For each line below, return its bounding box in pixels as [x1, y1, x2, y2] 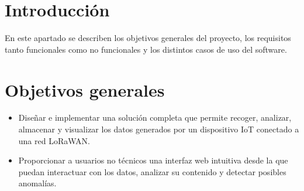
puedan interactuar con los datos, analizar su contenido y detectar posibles [18, 165, 286, 178]
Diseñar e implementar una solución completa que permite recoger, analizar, [18, 111, 292, 124]
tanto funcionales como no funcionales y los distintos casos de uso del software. [5, 43, 287, 55]
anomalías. [18, 177, 57, 189]
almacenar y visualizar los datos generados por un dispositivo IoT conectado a [18, 123, 299, 135]
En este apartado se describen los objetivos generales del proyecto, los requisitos [5, 32, 291, 44]
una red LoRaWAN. [18, 134, 90, 146]
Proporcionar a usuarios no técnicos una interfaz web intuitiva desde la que [18, 154, 288, 166]
